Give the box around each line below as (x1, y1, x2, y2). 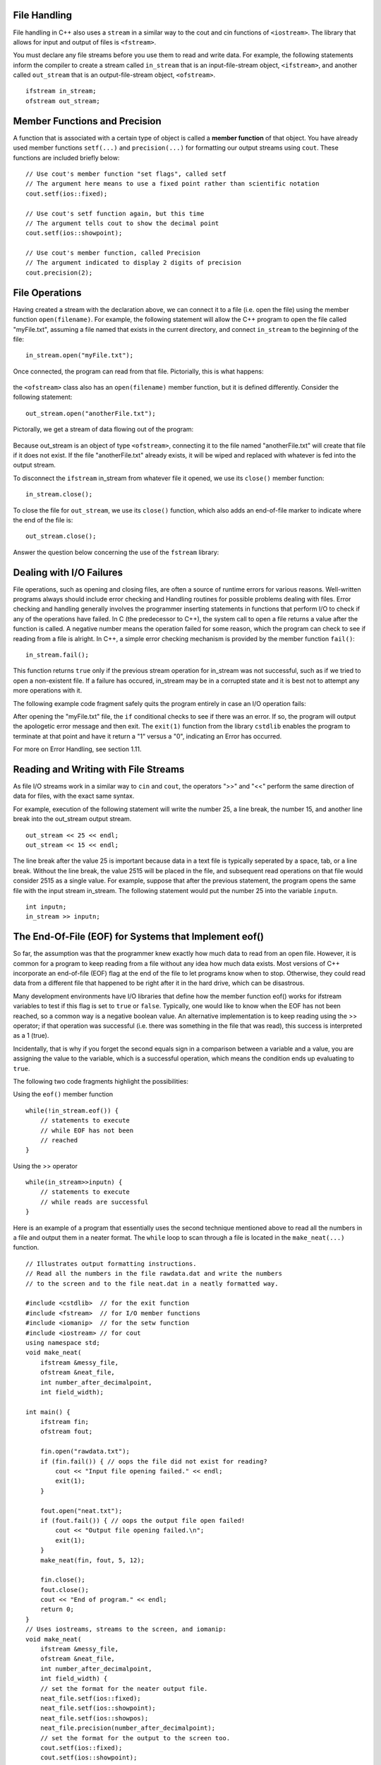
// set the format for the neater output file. (40, 1685, 208, 1692)
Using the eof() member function (13, 1090, 114, 1099)
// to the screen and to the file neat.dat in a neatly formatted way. (25, 1279, 279, 1288)
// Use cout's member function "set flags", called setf (25, 169, 227, 178)
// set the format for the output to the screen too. (40, 1734, 231, 1742)
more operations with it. (13, 686, 83, 695)
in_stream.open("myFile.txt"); (25, 352, 134, 359)
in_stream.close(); (25, 491, 93, 498)
